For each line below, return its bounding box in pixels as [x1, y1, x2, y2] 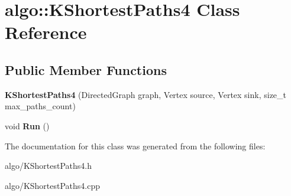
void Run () [5, 119, 50, 132]
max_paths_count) [5, 100, 76, 112]
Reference [5, 20, 87, 44]
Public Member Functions [5, 60, 167, 79]
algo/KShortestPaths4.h [5, 159, 92, 172]
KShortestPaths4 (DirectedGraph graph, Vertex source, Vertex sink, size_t [5, 88, 287, 100]
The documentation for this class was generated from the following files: [5, 139, 266, 152]
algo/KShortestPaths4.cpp [5, 179, 101, 191]
